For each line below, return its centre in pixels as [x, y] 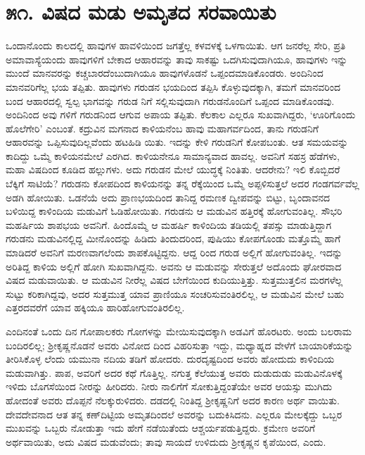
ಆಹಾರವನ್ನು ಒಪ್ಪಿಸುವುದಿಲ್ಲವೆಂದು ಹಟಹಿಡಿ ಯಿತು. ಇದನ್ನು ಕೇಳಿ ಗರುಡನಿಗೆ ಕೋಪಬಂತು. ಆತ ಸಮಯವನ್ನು [177, 142]
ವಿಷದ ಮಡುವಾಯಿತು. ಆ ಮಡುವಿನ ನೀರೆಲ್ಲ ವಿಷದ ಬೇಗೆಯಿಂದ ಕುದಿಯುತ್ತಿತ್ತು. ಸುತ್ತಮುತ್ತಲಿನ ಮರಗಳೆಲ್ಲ [174, 280]
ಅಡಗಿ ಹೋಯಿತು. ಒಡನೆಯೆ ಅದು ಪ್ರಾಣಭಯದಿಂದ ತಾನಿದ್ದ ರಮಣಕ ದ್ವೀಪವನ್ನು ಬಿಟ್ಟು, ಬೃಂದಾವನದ [168, 197]
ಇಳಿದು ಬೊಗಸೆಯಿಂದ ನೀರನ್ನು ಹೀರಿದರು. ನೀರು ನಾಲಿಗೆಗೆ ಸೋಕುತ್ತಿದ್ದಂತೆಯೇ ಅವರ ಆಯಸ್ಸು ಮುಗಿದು [169, 386]
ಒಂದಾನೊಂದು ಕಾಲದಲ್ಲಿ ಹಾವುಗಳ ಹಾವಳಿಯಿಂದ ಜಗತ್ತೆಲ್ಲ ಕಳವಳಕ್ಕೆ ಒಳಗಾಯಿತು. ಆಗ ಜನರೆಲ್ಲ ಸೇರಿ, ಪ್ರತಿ [176, 45]
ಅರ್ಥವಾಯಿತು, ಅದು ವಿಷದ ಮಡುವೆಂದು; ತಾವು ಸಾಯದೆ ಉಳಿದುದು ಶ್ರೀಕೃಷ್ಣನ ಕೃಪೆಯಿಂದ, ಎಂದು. [166, 441]
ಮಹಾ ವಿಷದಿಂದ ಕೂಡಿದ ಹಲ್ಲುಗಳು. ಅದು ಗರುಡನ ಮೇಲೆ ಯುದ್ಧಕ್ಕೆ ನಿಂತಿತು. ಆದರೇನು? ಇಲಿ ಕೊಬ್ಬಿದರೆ [173, 169]
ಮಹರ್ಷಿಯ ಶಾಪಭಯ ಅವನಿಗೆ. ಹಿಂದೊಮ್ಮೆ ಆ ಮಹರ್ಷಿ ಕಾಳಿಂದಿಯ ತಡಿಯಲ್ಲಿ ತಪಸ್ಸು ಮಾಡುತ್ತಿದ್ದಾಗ [169, 224]
